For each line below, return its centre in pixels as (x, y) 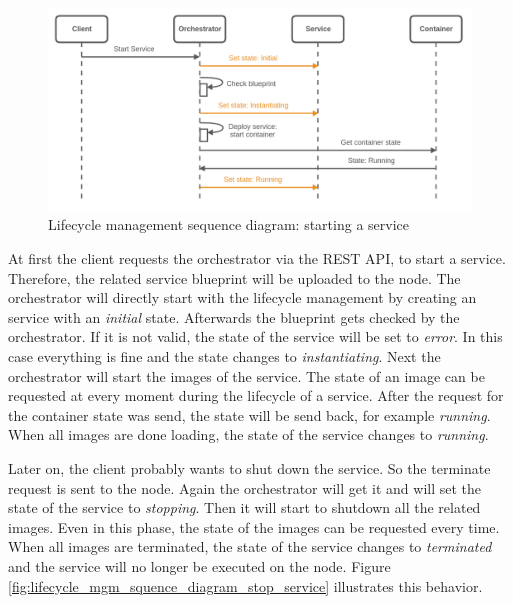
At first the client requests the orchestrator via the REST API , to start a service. (257, 258)
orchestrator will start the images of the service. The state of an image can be (246, 375)
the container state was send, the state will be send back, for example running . (249, 414)
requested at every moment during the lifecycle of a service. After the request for (256, 395)
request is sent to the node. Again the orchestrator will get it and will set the (245, 487)
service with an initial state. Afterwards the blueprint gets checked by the (234, 316)
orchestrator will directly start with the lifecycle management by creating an (242, 297)
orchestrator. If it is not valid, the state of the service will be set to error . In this (255, 336)
